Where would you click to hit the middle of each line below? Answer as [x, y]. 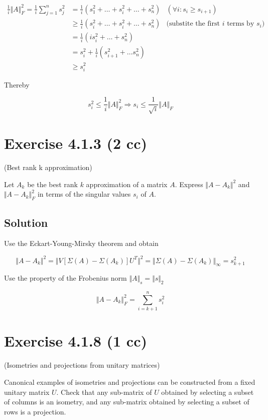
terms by [241, 24]
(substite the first [193, 24]
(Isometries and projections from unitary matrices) [82, 365]
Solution [26, 222]
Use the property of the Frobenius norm [65, 278]
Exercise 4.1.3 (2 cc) [76, 143]
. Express [189, 184]
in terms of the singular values [84, 194]
